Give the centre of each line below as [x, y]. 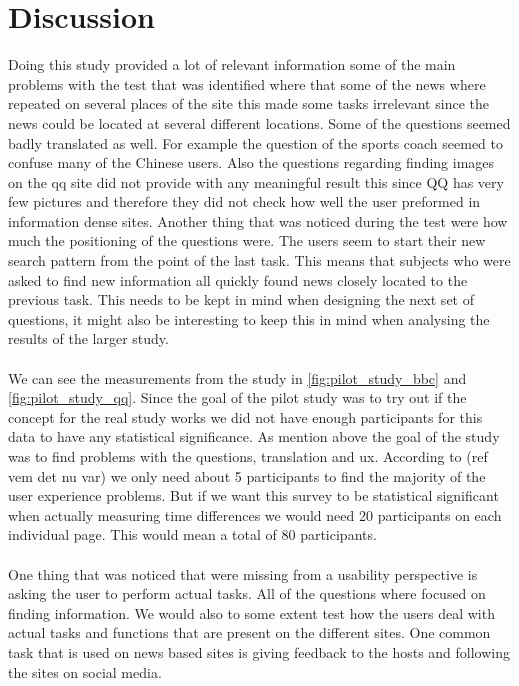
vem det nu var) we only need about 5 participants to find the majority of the [247, 475]
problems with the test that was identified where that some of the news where [247, 83]
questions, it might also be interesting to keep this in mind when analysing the [249, 318]
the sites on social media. [85, 671]
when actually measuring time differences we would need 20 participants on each [255, 514]
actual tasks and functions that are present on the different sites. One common [249, 632]
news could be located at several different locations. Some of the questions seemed [259, 122]
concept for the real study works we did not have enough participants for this [245, 416]
